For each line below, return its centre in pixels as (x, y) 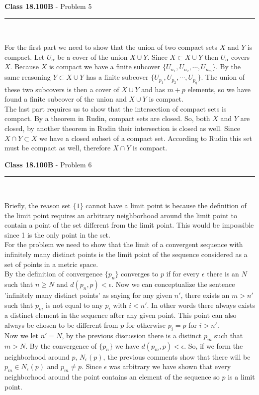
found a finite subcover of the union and (66, 99)
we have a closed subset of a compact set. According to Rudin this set (146, 138)
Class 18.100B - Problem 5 (48, 6)
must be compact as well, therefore (58, 148)
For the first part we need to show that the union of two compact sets (111, 47)
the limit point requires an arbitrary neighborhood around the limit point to (121, 215)
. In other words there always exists (201, 305)
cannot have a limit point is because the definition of (166, 205)
